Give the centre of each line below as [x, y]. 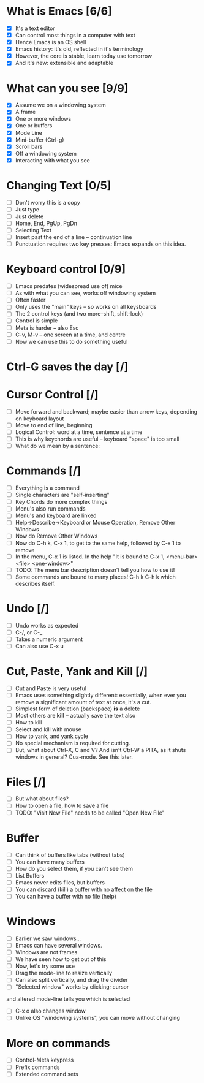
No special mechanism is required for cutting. [73, 743]
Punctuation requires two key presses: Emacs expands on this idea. [100, 244]
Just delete [29, 216]
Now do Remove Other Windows [56, 536]
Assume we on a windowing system [60, 105]
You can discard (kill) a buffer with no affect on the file [84, 889]
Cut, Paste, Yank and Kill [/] [77, 671]
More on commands [58, 1043]
